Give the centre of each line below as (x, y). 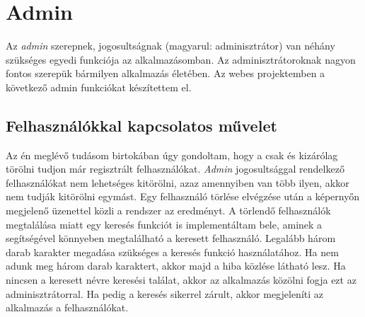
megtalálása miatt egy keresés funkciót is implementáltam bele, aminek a (164, 224)
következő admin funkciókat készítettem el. (99, 87)
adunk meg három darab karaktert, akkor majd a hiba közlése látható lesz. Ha (176, 266)
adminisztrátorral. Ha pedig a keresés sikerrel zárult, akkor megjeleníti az (164, 293)
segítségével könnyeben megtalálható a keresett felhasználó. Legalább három (171, 238)
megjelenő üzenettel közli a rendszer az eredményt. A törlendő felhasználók (168, 211)
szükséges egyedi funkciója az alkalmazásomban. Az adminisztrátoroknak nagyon (181, 59)
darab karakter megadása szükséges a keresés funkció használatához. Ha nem (172, 252)
